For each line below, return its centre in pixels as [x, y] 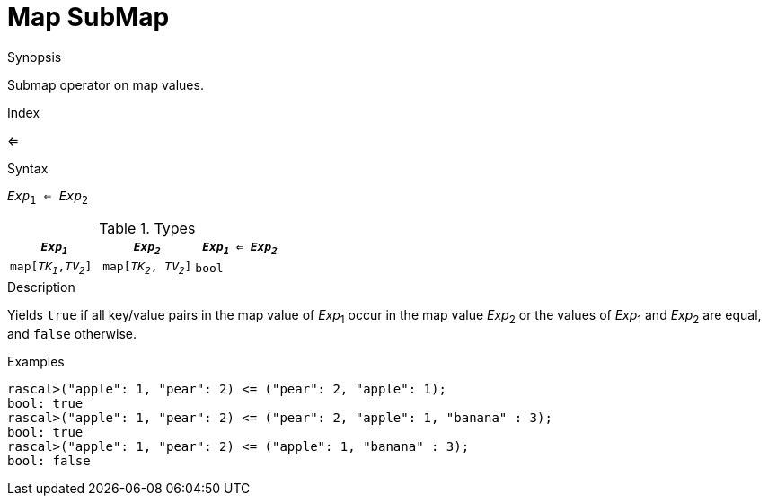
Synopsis [35, 57]
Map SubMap [88, 17]
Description [41, 287]
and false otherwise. [72, 333]
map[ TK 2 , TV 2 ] [147, 268]
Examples [36, 361]
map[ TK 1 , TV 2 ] [51, 268]
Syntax [28, 168]
